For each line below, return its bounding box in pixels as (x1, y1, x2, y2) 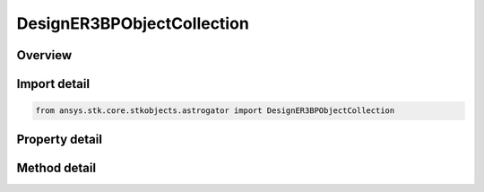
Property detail (16, 131, 103, 147)
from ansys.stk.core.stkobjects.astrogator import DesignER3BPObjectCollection (35, 106, 395, 116)
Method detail (16, 160, 97, 175)
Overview (16, 48, 73, 63)
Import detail (16, 76, 90, 92)
